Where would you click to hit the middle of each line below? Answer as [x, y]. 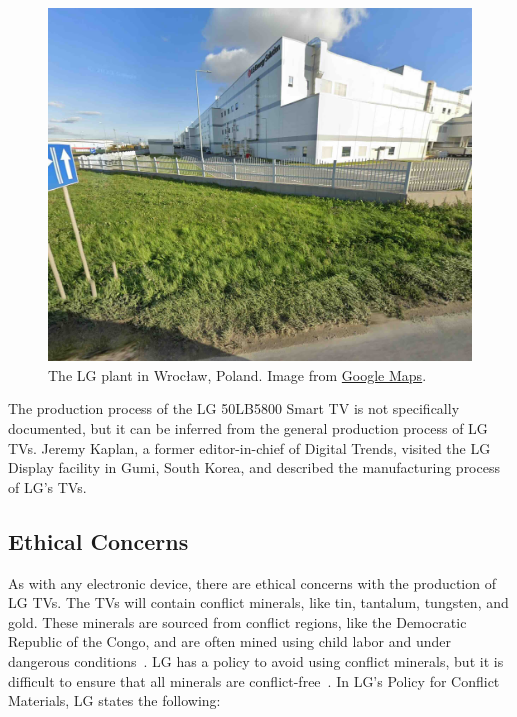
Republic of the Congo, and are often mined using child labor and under [230, 641]
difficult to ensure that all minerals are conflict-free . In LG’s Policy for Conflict [254, 680]
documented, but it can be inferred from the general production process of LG [248, 427]
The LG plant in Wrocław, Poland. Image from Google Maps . [237, 374]
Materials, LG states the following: [114, 700]
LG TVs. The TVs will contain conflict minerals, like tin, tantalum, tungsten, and [258, 602]
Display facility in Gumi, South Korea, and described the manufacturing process [254, 467]
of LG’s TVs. [47, 486]
